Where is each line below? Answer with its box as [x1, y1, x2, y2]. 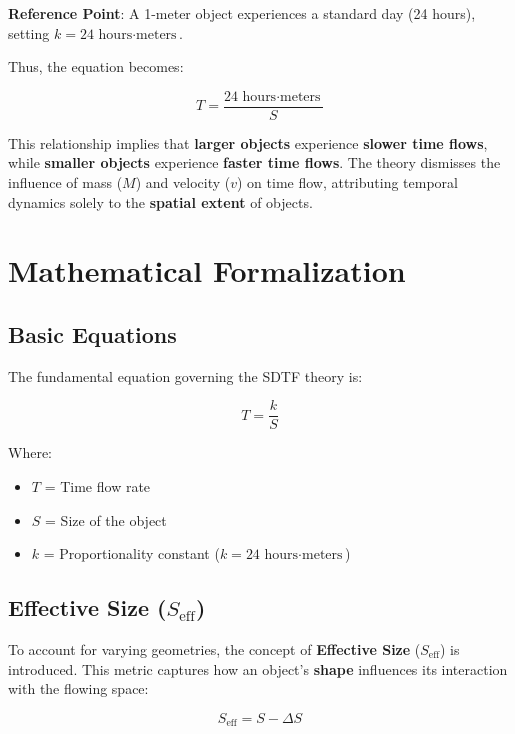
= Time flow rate [44, 476, 151, 497]
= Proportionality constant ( [43, 543, 220, 564]
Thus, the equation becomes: [8, 56, 184, 77]
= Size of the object [45, 509, 167, 530]
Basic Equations [8, 318, 177, 349]
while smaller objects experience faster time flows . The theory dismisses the [8, 152, 501, 173]
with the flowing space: [8, 678, 149, 699]
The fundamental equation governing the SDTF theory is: [8, 365, 363, 386]
